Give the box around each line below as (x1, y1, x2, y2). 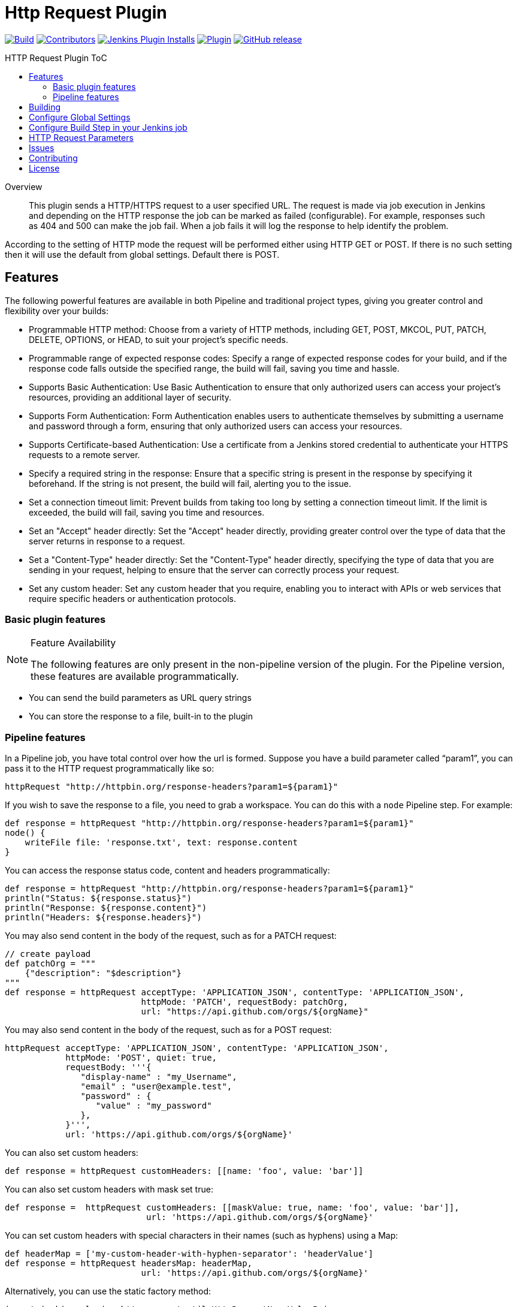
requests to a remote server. (29, 449, 140, 460)
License (29, 162, 60, 173)
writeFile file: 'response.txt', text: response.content (25, 838, 298, 848)
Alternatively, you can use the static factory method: (5, 1286, 211, 1297)
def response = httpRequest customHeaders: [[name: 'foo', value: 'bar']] (5, 1166, 364, 1176)
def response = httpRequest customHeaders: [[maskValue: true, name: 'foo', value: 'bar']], (5, 1203, 459, 1213)
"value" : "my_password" (95, 1101, 212, 1111)
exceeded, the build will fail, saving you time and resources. (29, 507, 265, 517)
